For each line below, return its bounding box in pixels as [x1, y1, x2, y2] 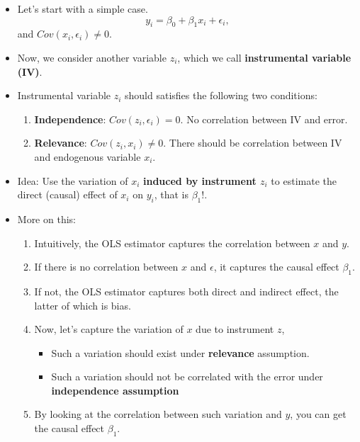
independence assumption [51, 382, 179, 397]
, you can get [290, 407, 347, 421]
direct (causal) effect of [17, 187, 118, 202]
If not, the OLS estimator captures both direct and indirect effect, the [34, 283, 339, 298]
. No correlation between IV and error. [180, 111, 348, 126]
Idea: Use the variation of [17, 173, 128, 188]
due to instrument [196, 322, 274, 336]
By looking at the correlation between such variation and [34, 407, 282, 421]
